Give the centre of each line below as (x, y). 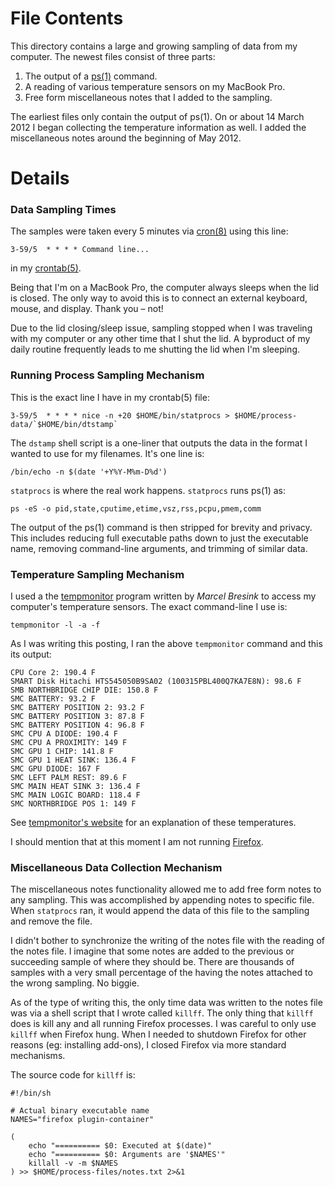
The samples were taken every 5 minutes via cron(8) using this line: (149, 231)
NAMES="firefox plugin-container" (82, 1120)
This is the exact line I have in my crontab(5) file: (110, 397)
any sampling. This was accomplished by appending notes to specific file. (162, 900)
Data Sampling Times (63, 210)
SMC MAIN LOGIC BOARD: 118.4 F (75, 795)
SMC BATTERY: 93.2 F (53, 699)
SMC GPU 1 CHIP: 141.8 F (62, 752)
